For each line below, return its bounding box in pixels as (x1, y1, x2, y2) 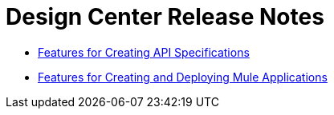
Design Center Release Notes (6, 3, 324, 30)
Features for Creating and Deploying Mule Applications (38, 69, 328, 84)
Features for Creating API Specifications (38, 45, 250, 59)
